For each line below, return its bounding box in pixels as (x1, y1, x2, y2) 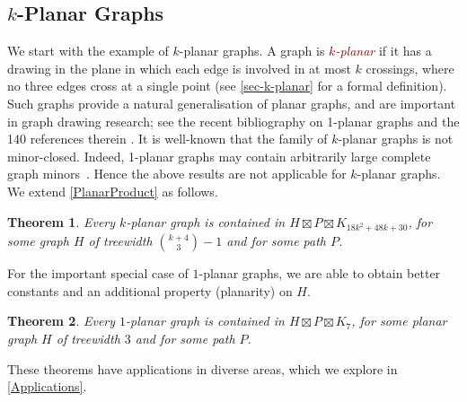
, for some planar (351, 311, 447, 330)
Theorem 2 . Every (7, 311, 116, 330)
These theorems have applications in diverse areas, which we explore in (7, 359, 398, 378)
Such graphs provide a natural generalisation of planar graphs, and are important (7, 93, 456, 112)
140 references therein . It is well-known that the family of (7, 129, 328, 148)
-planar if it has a (335, 41, 432, 60)
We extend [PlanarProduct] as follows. (7, 181, 218, 200)
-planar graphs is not (338, 129, 454, 148)
